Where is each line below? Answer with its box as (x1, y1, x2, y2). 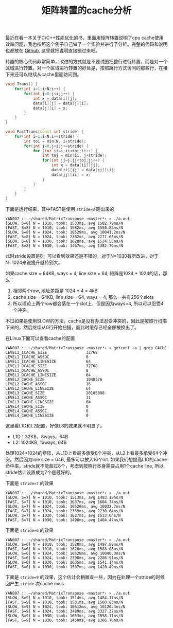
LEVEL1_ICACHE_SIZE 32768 (5, 350, 98, 355)
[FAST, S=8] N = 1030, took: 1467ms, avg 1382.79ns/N (5, 243, 124, 248)
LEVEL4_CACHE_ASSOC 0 (5, 408, 89, 414)
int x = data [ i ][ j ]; (32, 96, 77, 101)
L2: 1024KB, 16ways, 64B (12, 439, 67, 445)
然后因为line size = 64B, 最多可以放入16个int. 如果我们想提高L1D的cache (14, 456, 167, 463)
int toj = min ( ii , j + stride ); (42, 153, 107, 158)
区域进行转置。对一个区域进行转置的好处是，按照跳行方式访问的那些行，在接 (5, 65, 168, 71)
